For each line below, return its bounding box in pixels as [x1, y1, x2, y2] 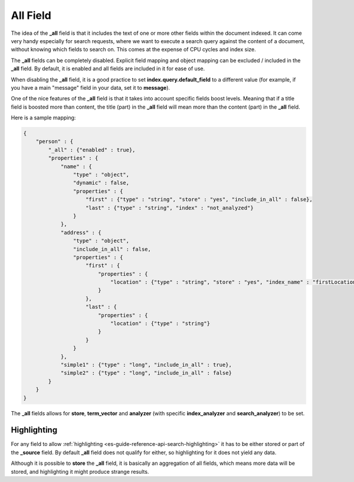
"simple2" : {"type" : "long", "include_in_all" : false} [60, 370, 232, 376]
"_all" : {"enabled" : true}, [48, 146, 136, 153]
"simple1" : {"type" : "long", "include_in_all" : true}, [60, 361, 232, 368]
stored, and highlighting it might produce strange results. [11, 468, 149, 475]
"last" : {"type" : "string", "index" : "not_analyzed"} [86, 204, 254, 211]
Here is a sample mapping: [11, 114, 76, 121]
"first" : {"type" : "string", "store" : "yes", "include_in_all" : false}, [86, 196, 313, 203]
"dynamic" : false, [73, 180, 130, 186]
